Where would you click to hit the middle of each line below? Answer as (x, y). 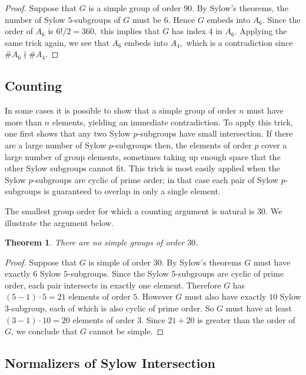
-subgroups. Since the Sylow (118, 273)
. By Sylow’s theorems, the (240, 8)
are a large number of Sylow (56, 145)
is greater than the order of (246, 319)
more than (24, 122)
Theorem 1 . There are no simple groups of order (95, 242)
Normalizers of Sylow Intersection (110, 363)
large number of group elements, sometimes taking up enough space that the (143, 156)
